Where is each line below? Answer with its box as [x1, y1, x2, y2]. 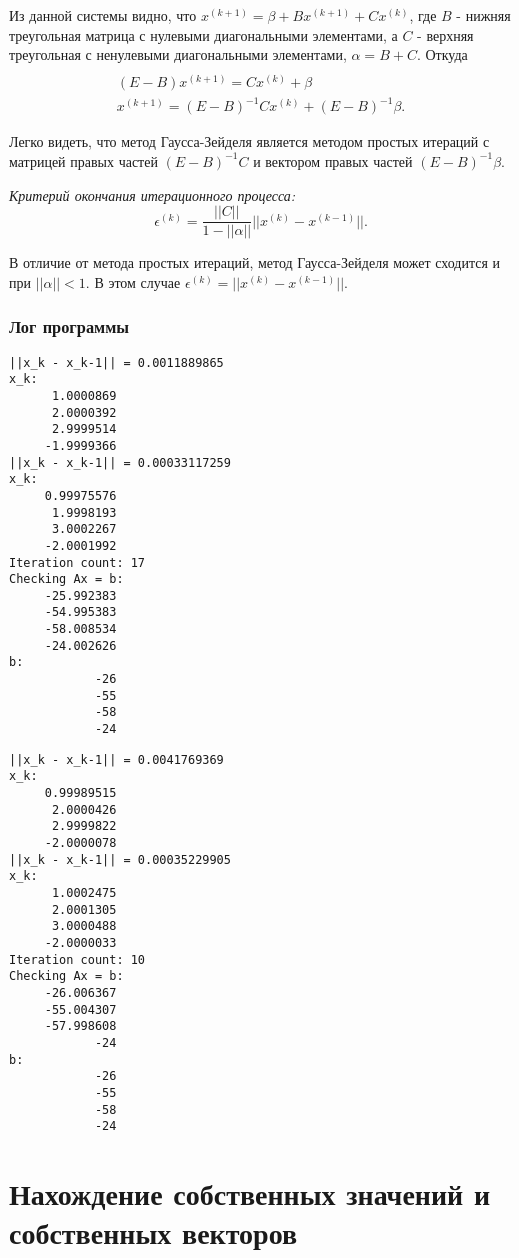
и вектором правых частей [253, 150, 413, 171]
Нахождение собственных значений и [9, 1173, 491, 1214]
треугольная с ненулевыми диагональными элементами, [9, 44, 347, 65]
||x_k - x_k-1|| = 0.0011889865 [9, 355, 224, 370]
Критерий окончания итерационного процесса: [9, 184, 296, 205]
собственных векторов [9, 1212, 298, 1253]
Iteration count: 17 [9, 555, 146, 570]
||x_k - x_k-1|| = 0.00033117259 [9, 455, 231, 470]
